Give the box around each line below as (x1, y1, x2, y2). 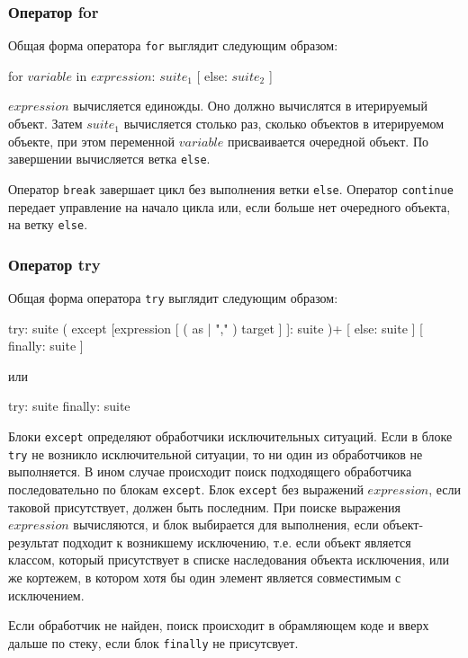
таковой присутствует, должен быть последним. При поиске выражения (8, 497, 400, 516)
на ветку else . (8, 215, 88, 234)
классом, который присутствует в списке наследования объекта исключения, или (8, 550, 449, 569)
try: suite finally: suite (8, 396, 130, 415)
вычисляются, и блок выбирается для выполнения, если (73, 515, 379, 534)
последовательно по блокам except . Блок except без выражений (8, 479, 364, 498)
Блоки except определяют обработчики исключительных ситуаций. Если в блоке (8, 427, 453, 446)
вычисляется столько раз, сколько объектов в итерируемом (123, 114, 445, 133)
